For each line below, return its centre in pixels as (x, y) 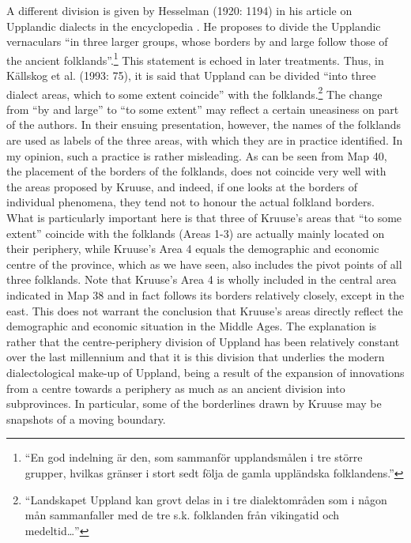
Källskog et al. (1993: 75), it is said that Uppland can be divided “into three (191, 75)
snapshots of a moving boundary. (86, 419)
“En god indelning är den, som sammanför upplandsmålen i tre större (194, 457)
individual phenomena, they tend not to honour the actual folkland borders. (190, 202)
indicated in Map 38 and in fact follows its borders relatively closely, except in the (205, 295)
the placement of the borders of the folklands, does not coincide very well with (196, 171)
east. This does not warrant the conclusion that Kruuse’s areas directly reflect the (205, 310)
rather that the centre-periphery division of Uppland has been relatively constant (203, 341)
